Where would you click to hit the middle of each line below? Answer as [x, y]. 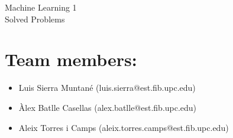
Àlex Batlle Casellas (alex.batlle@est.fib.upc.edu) [108, 107]
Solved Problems [35, 19]
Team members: [71, 59]
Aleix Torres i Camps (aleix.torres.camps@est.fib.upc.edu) [124, 127]
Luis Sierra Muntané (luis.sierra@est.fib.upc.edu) [107, 88]
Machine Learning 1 [41, 7]
